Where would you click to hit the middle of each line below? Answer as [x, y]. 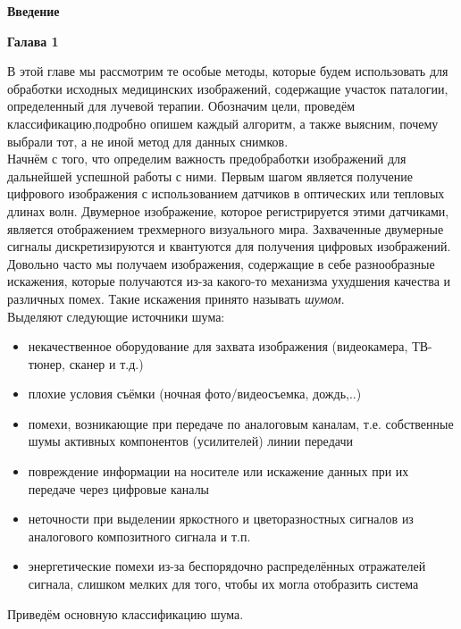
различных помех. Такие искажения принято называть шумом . [176, 298]
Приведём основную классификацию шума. [126, 613]
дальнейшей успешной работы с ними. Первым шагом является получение [210, 176]
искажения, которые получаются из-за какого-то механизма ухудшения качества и [229, 281]
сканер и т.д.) [106, 363]
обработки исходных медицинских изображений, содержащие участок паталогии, [228, 88]
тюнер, [46, 363]
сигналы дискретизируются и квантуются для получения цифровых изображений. [229, 246]
